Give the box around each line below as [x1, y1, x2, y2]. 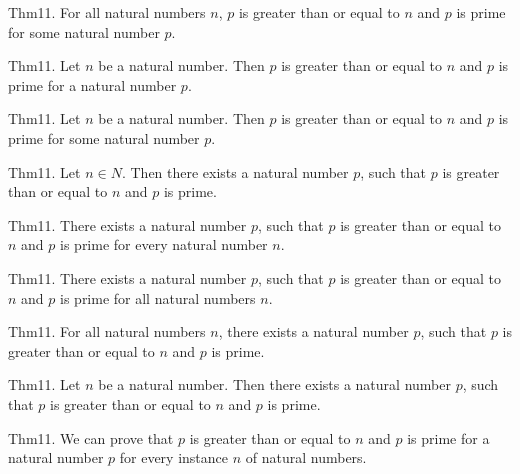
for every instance [119, 447, 229, 468]
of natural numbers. [245, 447, 367, 468]
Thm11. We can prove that [8, 427, 174, 448]
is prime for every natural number [60, 234, 268, 255]
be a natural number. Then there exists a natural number [98, 374, 451, 395]
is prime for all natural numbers [60, 287, 256, 308]
